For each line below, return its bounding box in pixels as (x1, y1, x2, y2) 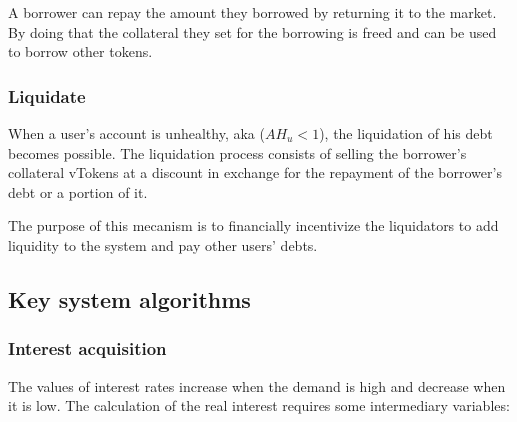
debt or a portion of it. (8, 181, 148, 202)
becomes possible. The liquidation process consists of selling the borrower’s (8, 142, 467, 163)
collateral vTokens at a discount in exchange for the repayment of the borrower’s (8, 162, 502, 183)
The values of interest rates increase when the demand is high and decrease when (8, 375, 506, 396)
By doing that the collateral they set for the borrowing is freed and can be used (8, 21, 497, 42)
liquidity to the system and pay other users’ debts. (8, 234, 318, 255)
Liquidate (8, 83, 86, 108)
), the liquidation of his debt (319, 123, 493, 143)
